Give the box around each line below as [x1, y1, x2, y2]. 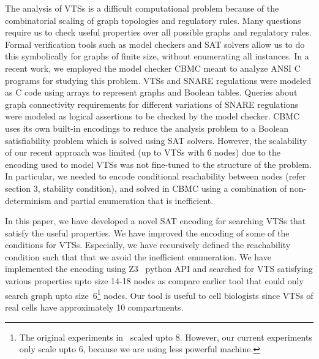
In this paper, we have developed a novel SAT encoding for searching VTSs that [5, 214, 306, 227]
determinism [5, 194, 51, 206]
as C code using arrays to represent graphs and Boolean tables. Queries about [5, 86, 298, 99]
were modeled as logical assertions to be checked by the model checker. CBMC [5, 110, 300, 123]
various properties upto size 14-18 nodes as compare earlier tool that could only [5, 274, 304, 287]
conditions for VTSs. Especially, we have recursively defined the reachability [5, 238, 291, 251]
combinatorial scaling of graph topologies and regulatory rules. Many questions [5, 13, 301, 26]
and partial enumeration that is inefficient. [54, 194, 214, 206]
